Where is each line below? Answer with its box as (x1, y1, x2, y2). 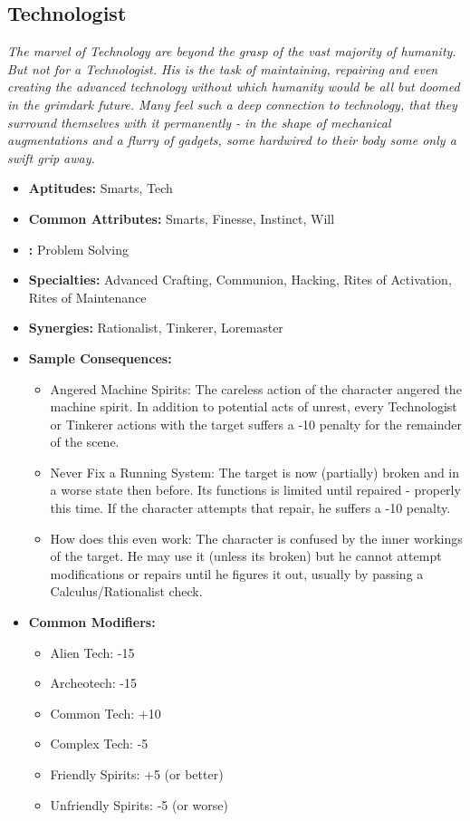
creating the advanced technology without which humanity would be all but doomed (7, 77, 460, 96)
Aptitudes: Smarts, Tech (28, 179, 173, 198)
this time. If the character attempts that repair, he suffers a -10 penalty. (50, 498, 451, 517)
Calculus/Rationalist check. (50, 582, 203, 601)
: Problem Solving (28, 239, 129, 258)
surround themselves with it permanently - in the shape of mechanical (7, 112, 391, 131)
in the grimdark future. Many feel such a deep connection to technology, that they (7, 94, 457, 113)
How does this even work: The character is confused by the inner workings (50, 528, 463, 547)
